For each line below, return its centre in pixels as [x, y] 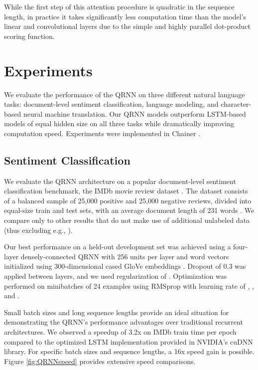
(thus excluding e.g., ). [38, 230]
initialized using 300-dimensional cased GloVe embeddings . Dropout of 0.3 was [125, 266]
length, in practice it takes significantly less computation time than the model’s [125, 16]
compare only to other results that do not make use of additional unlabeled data [127, 220]
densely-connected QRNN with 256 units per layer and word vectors [125, 256]
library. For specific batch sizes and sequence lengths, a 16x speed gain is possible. [129, 351]
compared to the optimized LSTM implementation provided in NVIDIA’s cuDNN [129, 341]
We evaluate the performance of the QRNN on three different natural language [125, 94]
